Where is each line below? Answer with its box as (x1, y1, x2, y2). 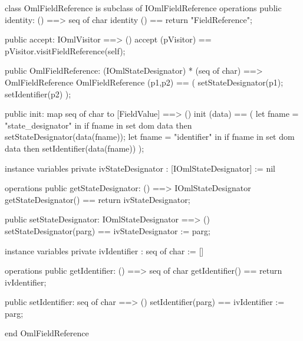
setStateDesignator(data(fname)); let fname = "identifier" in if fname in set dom (5, 130, 295, 143)
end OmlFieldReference (5, 327, 89, 339)
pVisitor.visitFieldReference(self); (5, 44, 126, 57)
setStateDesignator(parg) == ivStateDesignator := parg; (5, 224, 210, 237)
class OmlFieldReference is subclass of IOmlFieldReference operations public (5, 2, 282, 14)
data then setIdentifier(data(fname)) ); (5, 142, 144, 154)
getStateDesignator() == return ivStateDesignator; (5, 193, 190, 205)
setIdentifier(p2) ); (5, 87, 71, 100)
